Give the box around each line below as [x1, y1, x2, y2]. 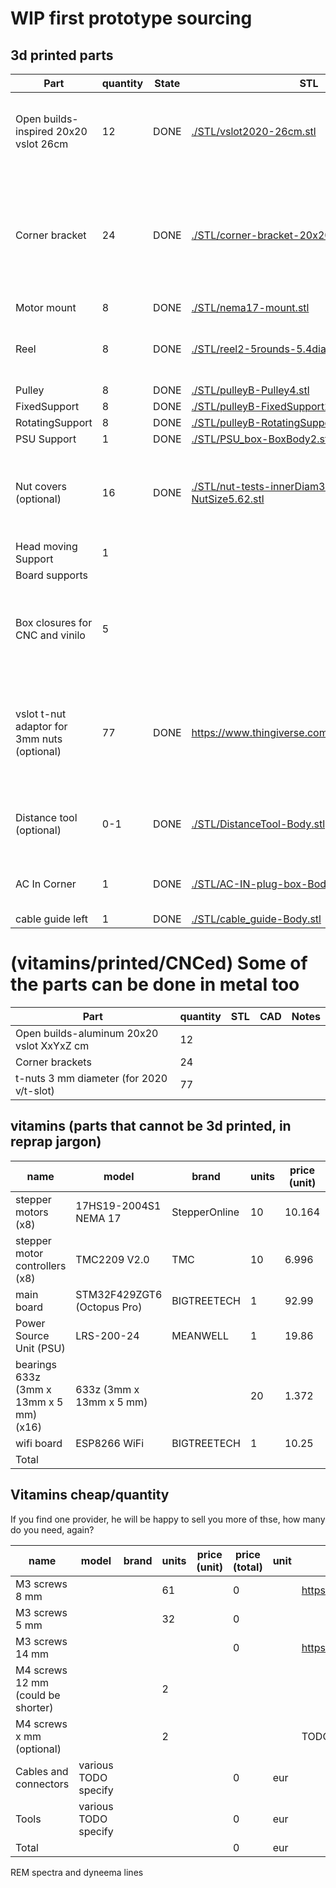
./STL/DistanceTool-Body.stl [191, 817, 326, 831]
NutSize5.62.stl [191, 492, 265, 506]
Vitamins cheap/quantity [10, 1487, 170, 1504]
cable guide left [15, 912, 88, 926]
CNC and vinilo [15, 628, 86, 642]
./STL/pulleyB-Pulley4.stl [191, 383, 310, 397]
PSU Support [15, 432, 77, 446]
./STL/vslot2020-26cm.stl [191, 125, 317, 138]
